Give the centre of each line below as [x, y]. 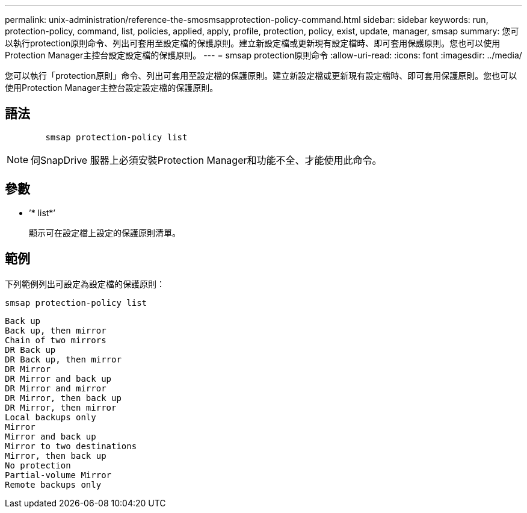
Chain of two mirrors [56, 340]
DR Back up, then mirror [63, 359]
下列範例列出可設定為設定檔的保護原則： [85, 284]
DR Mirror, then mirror [61, 407]
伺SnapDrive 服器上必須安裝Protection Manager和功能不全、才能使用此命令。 [206, 160]
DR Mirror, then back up [63, 398]
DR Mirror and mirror [56, 388]
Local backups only [51, 417]
